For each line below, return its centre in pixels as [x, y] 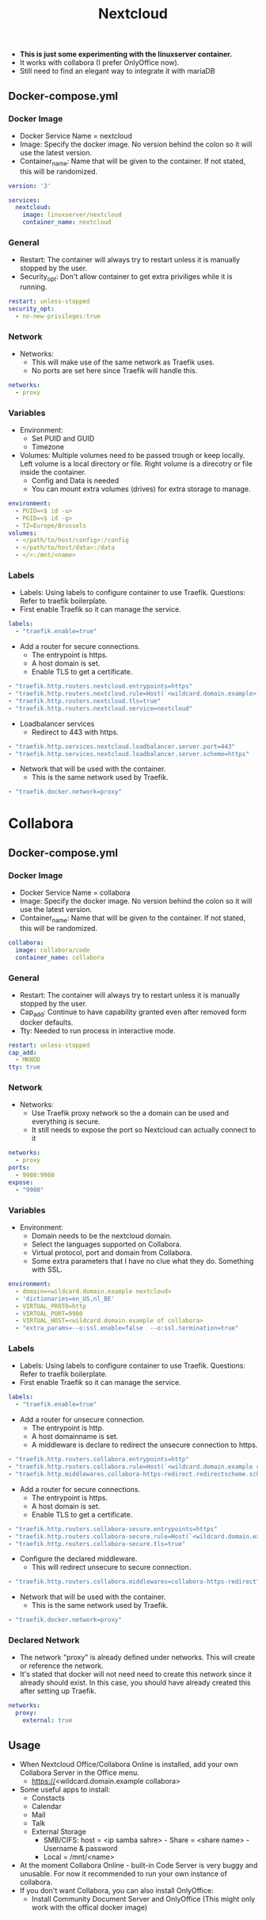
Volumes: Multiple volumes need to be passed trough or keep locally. [132, 456]
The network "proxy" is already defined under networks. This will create [137, 1658]
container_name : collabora [60, 957]
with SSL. [47, 1269]
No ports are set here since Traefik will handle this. [114, 371]
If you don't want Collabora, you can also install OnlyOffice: [116, 1890]
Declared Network [44, 1640]
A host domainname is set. [75, 1437]
